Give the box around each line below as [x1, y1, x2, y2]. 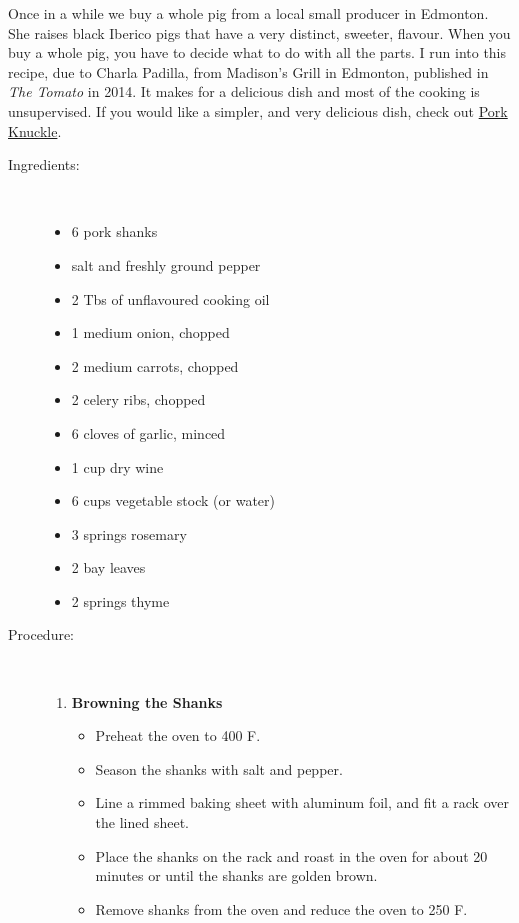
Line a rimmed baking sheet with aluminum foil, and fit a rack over [95, 792, 509, 813]
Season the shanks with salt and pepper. [95, 758, 343, 779]
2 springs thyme [71, 590, 170, 611]
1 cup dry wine [71, 456, 164, 477]
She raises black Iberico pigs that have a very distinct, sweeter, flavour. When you [8, 22, 511, 43]
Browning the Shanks [71, 691, 223, 712]
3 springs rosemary [71, 523, 187, 544]
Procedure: [8, 624, 75, 645]
